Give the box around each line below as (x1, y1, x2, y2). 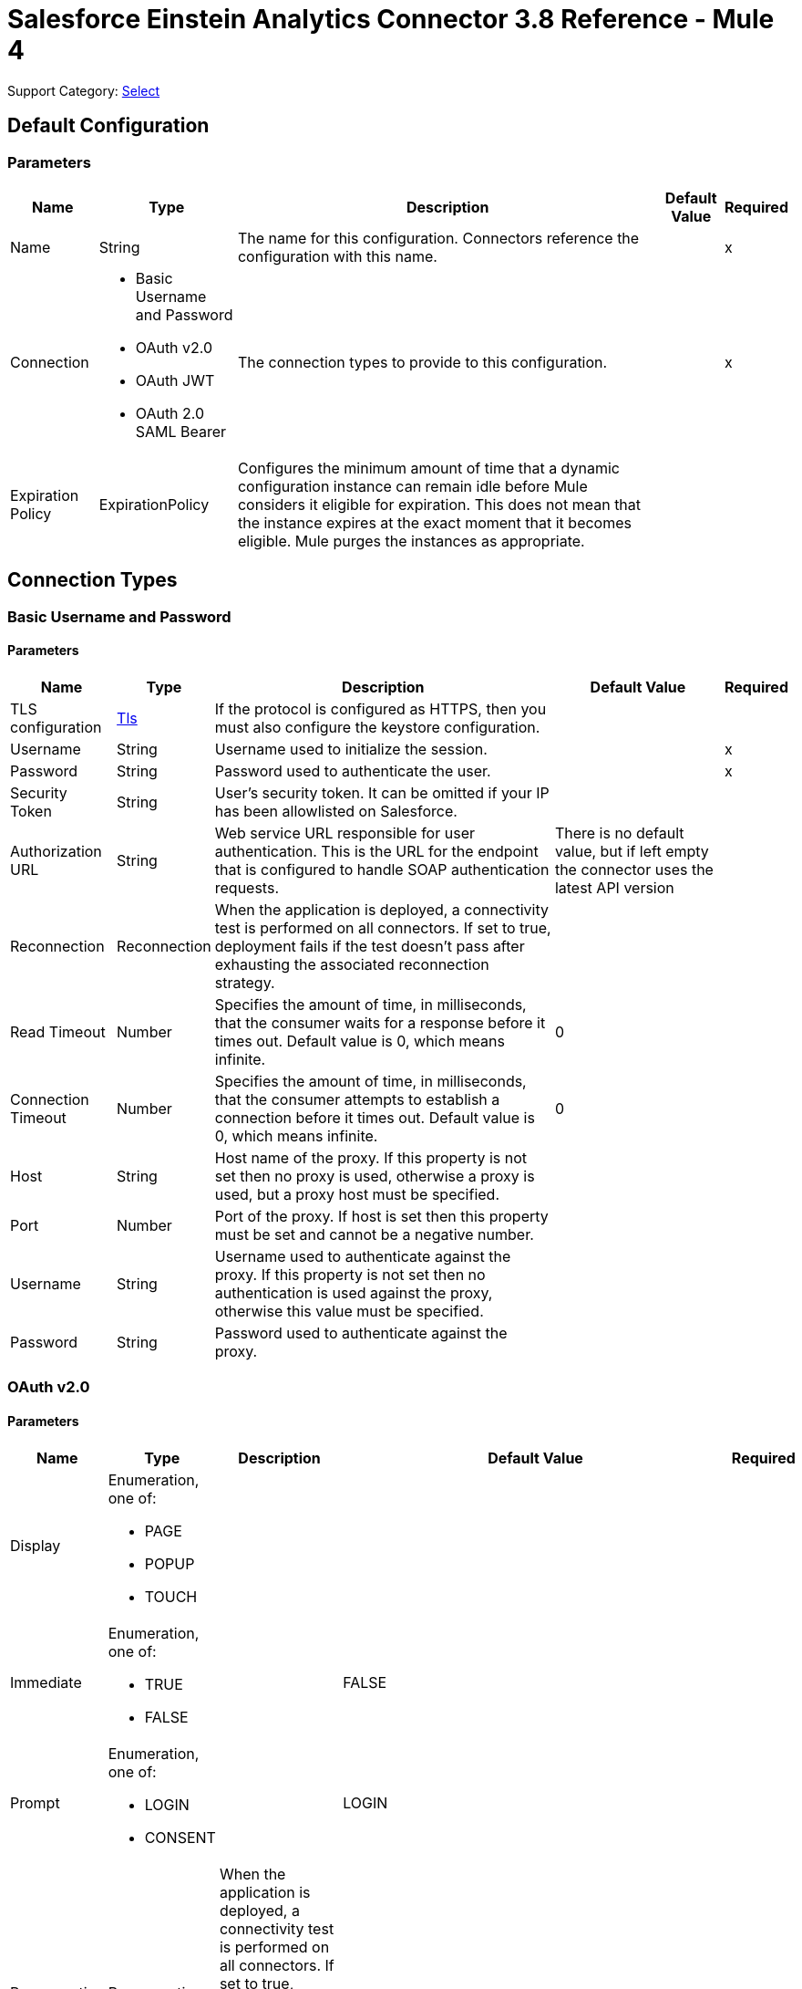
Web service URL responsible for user (214, 824, 475, 843)
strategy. (214, 974, 275, 993)
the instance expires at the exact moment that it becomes (237, 513, 632, 532)
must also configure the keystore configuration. (214, 718, 540, 737)
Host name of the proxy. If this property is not (214, 1149, 528, 1168)
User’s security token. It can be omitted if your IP (214, 784, 550, 803)
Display (10, 1536, 61, 1555)
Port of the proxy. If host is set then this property (214, 1207, 549, 1226)
